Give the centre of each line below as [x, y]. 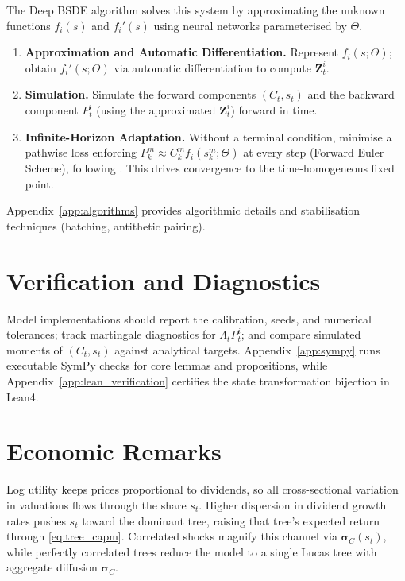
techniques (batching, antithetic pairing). [106, 225]
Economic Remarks [114, 451]
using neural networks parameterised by [250, 25]
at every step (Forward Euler [314, 152]
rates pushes [36, 520]
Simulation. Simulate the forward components [141, 94]
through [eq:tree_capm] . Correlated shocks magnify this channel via [172, 536]
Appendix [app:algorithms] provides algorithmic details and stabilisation [183, 210]
